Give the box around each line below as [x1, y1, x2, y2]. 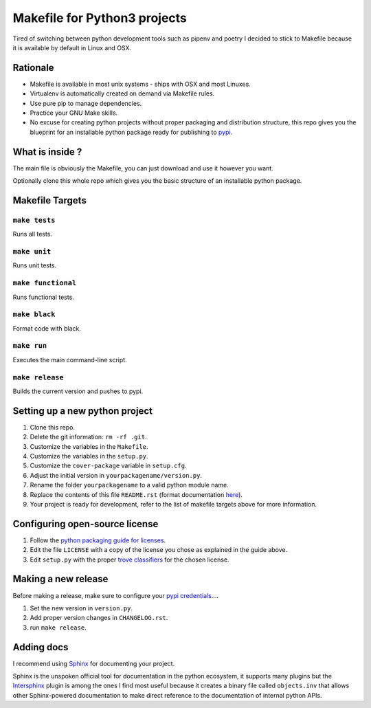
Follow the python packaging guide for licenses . [30, 536, 166, 544]
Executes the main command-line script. [12, 355, 127, 364]
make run [12, 341, 47, 351]
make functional [12, 278, 77, 288]
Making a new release [12, 573, 109, 585]
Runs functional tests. [12, 293, 75, 301]
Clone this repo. [30, 423, 76, 431]
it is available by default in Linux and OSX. [12, 43, 132, 52]
